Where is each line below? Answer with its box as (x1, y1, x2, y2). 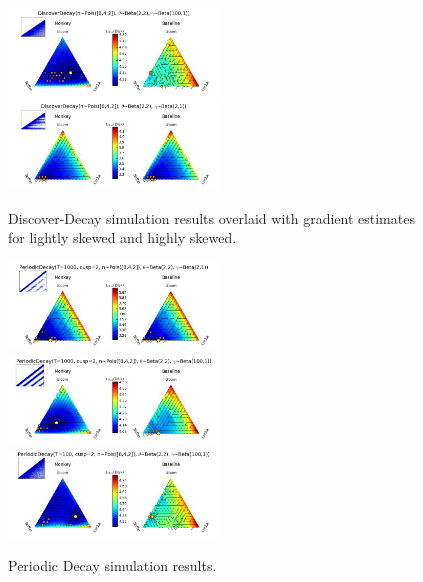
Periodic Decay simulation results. (8, 555, 217, 576)
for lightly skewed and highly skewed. (8, 227, 237, 248)
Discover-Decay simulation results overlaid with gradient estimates (8, 207, 415, 228)
